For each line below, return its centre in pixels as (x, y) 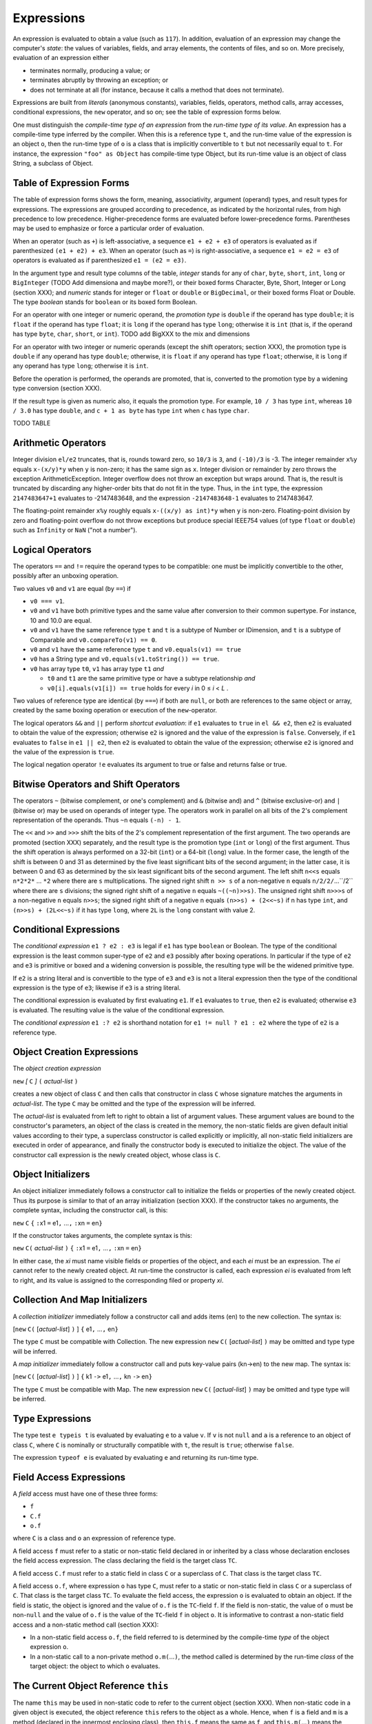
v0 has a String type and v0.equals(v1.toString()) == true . (125, 659)
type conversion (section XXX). (57, 388)
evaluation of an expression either (61, 58)
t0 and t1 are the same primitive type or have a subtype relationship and (151, 679)
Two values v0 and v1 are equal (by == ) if (72, 588)
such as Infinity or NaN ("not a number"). (75, 530)
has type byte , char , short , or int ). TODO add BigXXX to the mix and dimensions (132, 334)
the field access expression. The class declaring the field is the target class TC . (125, 1561)
